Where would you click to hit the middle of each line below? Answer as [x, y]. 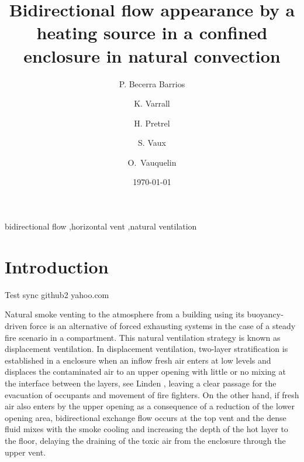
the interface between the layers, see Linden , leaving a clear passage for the [141, 383]
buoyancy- [265, 314]
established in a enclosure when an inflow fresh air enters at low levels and [138, 360]
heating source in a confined [152, 32]
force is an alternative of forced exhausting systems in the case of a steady [163, 325]
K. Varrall [152, 103]
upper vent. [25, 452]
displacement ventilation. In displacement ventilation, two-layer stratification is [146, 349]
